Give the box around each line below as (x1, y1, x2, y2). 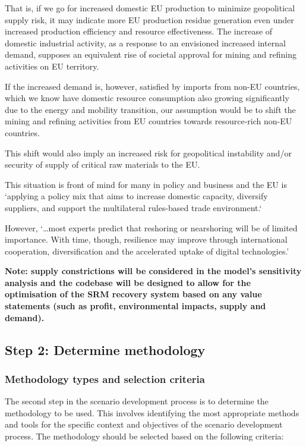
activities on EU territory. (5, 59, 99, 72)
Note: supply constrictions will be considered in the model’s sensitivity (5, 265, 302, 277)
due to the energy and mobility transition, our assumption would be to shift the (5, 103, 296, 115)
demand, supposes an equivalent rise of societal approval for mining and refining (5, 48, 296, 61)
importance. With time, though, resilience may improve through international (5, 233, 288, 246)
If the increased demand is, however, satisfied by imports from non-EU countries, (5, 80, 300, 92)
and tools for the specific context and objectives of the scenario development (5, 418, 283, 431)
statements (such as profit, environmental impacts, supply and (5, 300, 266, 312)
